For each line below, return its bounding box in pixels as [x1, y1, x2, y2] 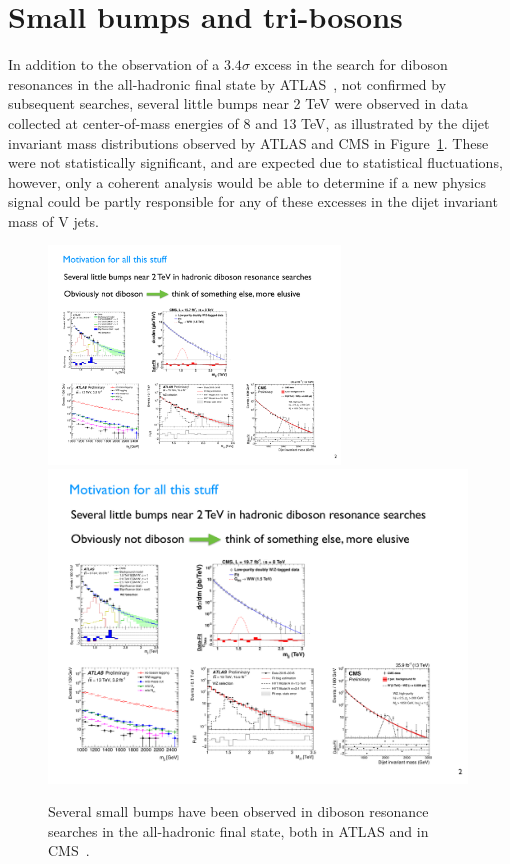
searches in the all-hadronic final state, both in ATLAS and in [48, 820, 429, 841]
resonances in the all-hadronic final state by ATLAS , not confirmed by [8, 73, 447, 94]
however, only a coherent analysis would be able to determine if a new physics [8, 171, 486, 192]
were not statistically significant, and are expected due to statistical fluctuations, [8, 152, 503, 173]
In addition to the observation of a [8, 54, 220, 75]
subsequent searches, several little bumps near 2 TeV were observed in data [8, 93, 468, 114]
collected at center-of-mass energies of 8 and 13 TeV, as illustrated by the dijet [8, 112, 490, 133]
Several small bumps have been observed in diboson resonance [48, 801, 429, 822]
